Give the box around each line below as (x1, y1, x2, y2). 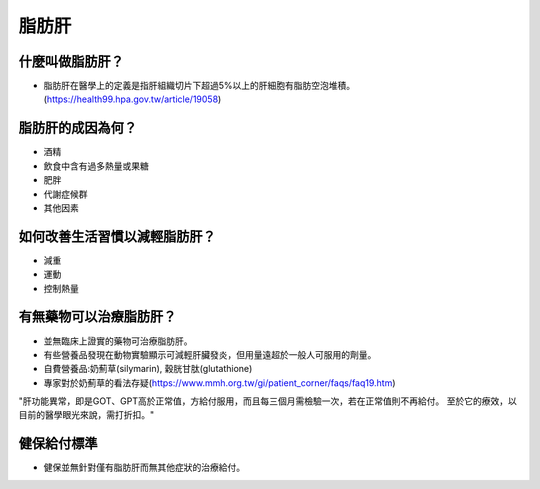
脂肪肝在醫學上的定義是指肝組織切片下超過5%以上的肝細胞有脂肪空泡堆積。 (43, 80, 356, 92)
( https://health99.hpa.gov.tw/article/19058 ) (43, 93, 222, 105)
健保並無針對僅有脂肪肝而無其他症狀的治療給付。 (43, 461, 245, 474)
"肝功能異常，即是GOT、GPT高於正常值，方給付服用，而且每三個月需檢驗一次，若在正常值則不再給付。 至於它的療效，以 (18, 395, 517, 407)
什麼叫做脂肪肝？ (18, 53, 124, 70)
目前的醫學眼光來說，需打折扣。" (18, 409, 155, 421)
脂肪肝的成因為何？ (18, 120, 137, 137)
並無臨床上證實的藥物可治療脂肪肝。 (43, 335, 193, 347)
